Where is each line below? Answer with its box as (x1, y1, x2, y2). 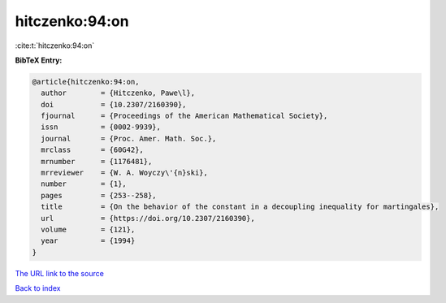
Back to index (15, 284, 61, 293)
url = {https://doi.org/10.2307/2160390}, (41, 214, 255, 223)
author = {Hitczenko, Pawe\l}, (41, 89, 195, 97)
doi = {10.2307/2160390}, (41, 100, 187, 109)
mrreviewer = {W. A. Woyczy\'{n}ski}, (41, 168, 209, 178)
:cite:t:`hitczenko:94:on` (15, 41, 95, 50)
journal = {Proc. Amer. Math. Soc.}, (41, 134, 217, 143)
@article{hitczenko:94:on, (32, 77, 140, 86)
